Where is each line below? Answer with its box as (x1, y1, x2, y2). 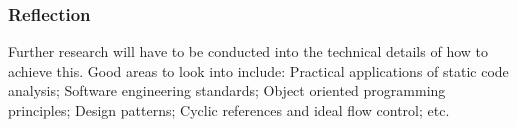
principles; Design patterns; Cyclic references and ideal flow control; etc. (8, 100, 450, 120)
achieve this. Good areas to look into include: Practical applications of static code (8, 60, 509, 81)
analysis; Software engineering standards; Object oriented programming (8, 80, 446, 101)
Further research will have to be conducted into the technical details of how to (8, 41, 488, 62)
